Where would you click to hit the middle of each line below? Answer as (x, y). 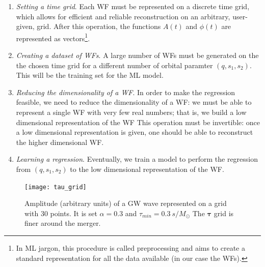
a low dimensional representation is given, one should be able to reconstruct (135, 132)
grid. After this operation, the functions (99, 26)
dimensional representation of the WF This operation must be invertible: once (138, 122)
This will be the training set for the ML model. (90, 75)
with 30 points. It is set (61, 213)
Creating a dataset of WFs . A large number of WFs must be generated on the (137, 55)
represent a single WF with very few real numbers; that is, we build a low (131, 112)
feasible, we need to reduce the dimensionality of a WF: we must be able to (134, 102)
